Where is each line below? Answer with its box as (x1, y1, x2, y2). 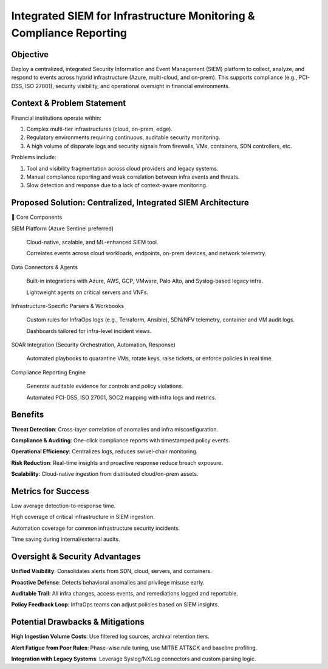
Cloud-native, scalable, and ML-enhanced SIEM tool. (26, 238, 159, 245)
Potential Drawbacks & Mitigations (11, 617, 145, 627)
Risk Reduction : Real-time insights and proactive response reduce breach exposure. (11, 459, 223, 466)
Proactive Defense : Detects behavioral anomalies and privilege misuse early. (11, 578, 205, 586)
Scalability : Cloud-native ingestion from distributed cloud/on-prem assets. (11, 470, 199, 478)
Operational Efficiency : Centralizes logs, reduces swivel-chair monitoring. (11, 448, 198, 455)
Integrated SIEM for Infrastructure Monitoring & (11, 9, 255, 22)
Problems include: (11, 154, 57, 161)
